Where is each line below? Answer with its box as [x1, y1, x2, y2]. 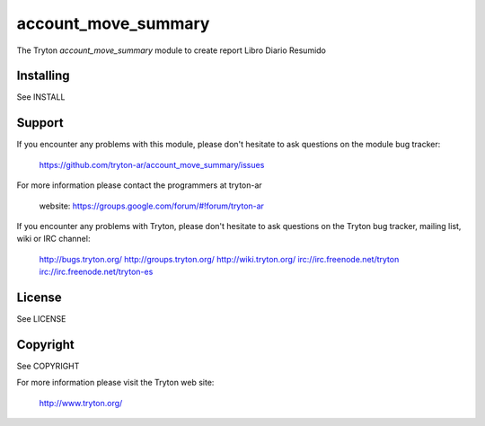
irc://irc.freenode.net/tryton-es [39, 266, 154, 278]
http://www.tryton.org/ [39, 397, 123, 408]
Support [16, 115, 64, 130]
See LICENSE [16, 314, 66, 324]
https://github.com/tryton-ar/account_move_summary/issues [39, 159, 265, 170]
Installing [16, 68, 71, 84]
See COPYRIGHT [16, 360, 80, 371]
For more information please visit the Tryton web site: [16, 377, 215, 388]
